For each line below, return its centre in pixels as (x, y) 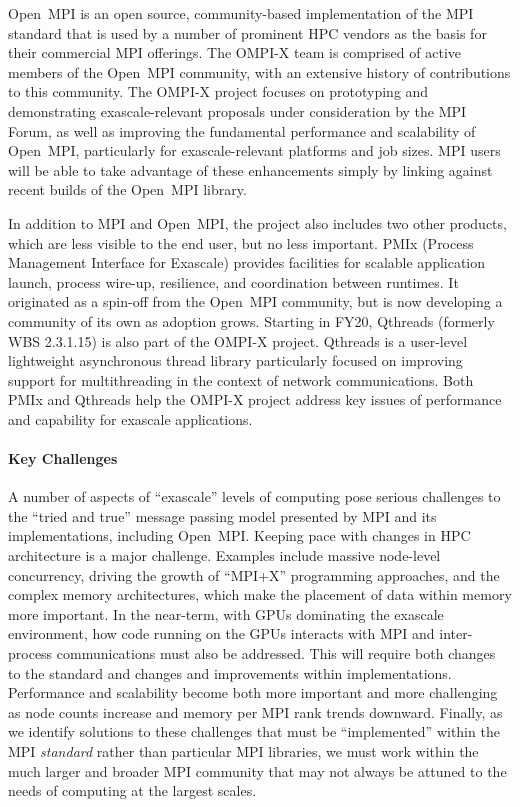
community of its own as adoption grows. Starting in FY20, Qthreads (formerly (251, 320)
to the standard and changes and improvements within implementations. (230, 672)
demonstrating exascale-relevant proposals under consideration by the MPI (237, 110)
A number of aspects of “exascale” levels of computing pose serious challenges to (254, 496)
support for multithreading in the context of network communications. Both (241, 379)
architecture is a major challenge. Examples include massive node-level (224, 555)
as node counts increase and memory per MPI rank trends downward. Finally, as (255, 711)
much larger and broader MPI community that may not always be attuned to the (257, 770)
